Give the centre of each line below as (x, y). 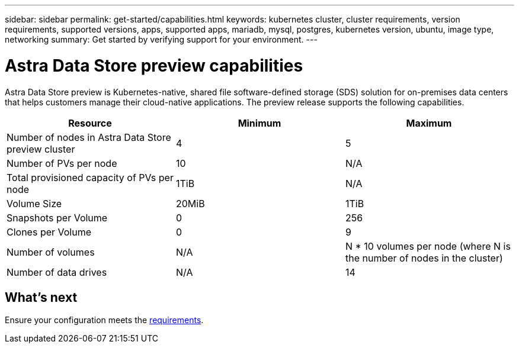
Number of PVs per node (62, 163)
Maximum (429, 123)
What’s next (41, 297)
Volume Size (34, 203)
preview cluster (41, 149)
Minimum (259, 123)
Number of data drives (57, 272)
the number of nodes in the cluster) (424, 258)
